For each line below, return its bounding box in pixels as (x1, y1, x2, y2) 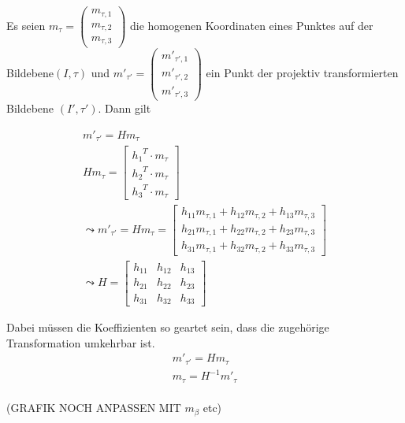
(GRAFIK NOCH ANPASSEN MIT (6, 399, 181, 416)
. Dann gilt (98, 100, 151, 117)
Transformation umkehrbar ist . (6, 334, 155, 351)
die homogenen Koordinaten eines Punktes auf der (129, 17, 373, 33)
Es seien (6, 17, 46, 33)
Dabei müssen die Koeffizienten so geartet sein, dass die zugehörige (6, 319, 329, 336)
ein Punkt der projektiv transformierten (206, 64, 399, 80)
